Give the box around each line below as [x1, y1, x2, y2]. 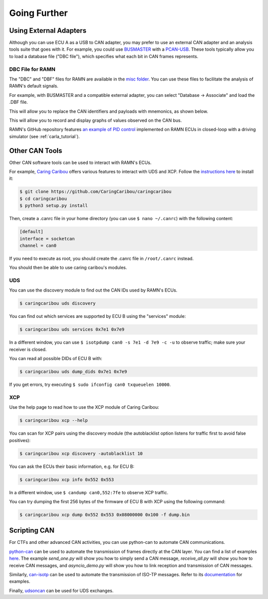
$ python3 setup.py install [19, 203, 88, 209]
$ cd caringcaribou [19, 196, 67, 201]
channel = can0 [19, 242, 57, 248]
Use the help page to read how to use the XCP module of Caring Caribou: [9, 404, 159, 410]
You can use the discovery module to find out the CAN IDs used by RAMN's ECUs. [9, 287, 178, 293]
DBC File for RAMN [9, 66, 56, 73]
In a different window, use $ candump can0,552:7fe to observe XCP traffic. [9, 489, 169, 495]
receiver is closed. [9, 346, 47, 352]
